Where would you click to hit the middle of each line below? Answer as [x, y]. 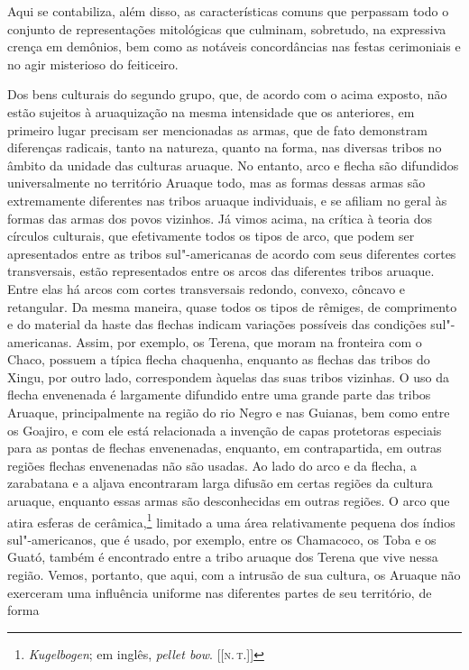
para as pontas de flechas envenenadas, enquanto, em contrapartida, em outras [225, 448]
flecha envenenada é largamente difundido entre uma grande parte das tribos [219, 395]
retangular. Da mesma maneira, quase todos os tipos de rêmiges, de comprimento [232, 306]
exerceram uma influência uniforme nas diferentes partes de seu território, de [220, 592]
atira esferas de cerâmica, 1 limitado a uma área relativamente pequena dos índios [231, 520]
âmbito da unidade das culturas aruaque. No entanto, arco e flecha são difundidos [233, 165]
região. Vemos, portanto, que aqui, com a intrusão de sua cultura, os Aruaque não [234, 575]
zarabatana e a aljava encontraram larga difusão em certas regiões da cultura [220, 483]
